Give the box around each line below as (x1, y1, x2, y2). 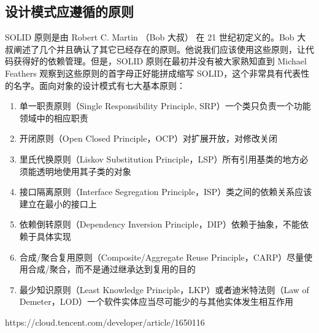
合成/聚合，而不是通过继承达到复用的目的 (28, 262, 196, 275)
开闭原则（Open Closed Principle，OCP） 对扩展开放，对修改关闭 (19, 132, 277, 145)
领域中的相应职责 (19, 111, 88, 124)
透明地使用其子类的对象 (36, 164, 131, 177)
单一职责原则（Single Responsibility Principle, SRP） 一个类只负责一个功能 (19, 99, 311, 112)
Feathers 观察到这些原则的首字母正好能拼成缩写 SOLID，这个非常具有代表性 (5, 66, 310, 79)
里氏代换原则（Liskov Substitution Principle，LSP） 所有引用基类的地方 (19, 152, 300, 165)
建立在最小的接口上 (19, 197, 97, 210)
